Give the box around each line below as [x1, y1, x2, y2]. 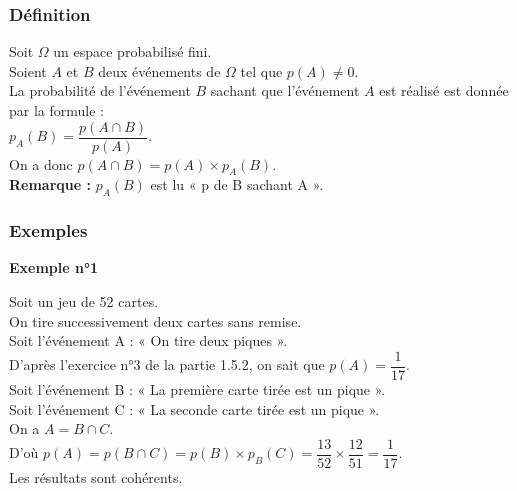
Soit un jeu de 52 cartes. [9, 291, 159, 312]
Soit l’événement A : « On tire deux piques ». [9, 330, 288, 351]
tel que [240, 60, 283, 81]
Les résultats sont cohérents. [9, 466, 183, 487]
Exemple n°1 [9, 257, 99, 278]
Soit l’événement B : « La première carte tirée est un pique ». [9, 378, 386, 399]
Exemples [9, 218, 88, 243]
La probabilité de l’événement [9, 80, 191, 101]
